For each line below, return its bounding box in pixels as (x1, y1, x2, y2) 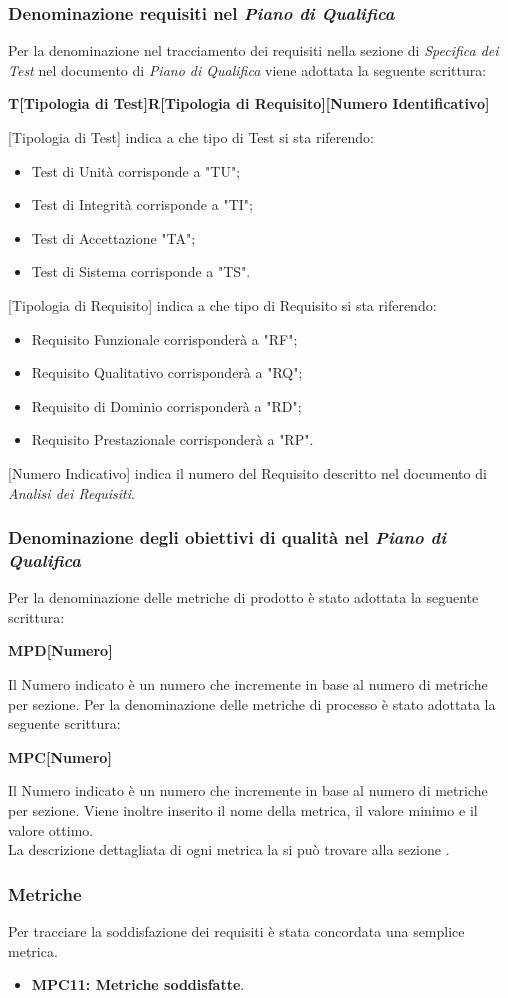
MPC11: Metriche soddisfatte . (31, 974, 245, 995)
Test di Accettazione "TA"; (31, 227, 196, 248)
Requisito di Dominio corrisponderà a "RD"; (31, 395, 302, 416)
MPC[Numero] (8, 746, 112, 767)
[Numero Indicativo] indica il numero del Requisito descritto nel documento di (8, 462, 487, 483)
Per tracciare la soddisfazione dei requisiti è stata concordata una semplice (8, 921, 465, 942)
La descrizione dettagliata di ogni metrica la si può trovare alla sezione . (8, 839, 450, 860)
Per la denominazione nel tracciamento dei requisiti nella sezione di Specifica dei (8, 40, 499, 61)
